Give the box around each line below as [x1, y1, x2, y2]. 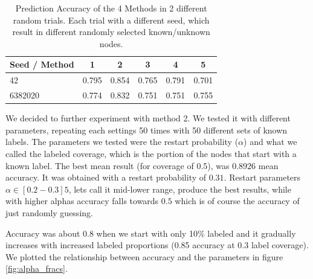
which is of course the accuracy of [175, 194, 300, 207]
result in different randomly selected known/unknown [12, 25, 210, 38]
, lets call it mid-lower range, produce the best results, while [68, 182, 291, 195]
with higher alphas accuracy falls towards [5, 194, 159, 207]
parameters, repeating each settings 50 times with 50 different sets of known [5, 123, 288, 136]
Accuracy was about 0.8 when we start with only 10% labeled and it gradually [5, 226, 296, 239]
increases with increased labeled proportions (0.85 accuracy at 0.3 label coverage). [5, 239, 309, 251]
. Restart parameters [224, 171, 301, 184]
